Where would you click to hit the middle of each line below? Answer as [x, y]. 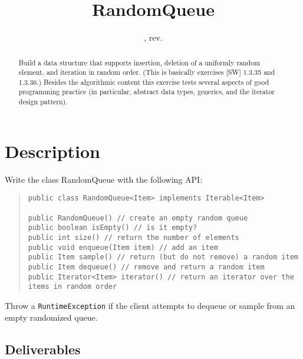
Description [53, 151]
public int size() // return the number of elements [134, 237]
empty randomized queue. [51, 317]
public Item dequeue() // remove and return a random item [146, 267]
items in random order [73, 287]
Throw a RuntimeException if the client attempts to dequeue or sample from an [150, 305]
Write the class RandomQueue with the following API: [104, 179]
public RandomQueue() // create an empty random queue [138, 218]
